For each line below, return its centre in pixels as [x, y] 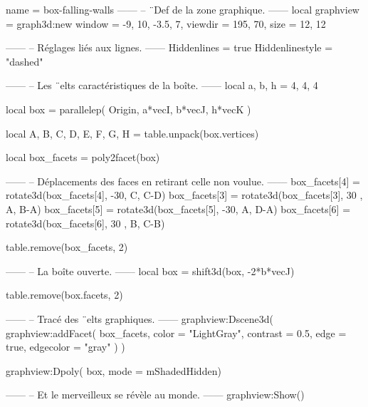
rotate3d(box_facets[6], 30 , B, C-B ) [85, 223]
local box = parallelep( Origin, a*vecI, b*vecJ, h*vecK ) [128, 109]
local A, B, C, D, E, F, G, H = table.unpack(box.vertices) [132, 133]
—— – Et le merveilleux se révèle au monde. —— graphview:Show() [155, 395]
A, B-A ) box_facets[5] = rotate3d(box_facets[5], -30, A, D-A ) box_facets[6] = [178, 208]
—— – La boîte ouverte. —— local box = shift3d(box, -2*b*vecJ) [150, 271]
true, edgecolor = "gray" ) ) [65, 347]
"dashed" [25, 61]
